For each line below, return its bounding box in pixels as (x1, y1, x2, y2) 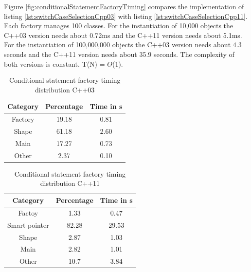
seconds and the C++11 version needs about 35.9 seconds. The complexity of (4, 49, 234, 59)
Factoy (18, 207, 38, 218)
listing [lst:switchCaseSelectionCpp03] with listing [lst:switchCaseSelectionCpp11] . (4, 11, 248, 21)
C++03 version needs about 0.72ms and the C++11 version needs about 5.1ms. (4, 30, 242, 40)
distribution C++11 (40, 178, 100, 188)
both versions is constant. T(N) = (4, 58, 105, 69)
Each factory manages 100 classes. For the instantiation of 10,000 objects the (4, 20, 233, 31)
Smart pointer (7, 219, 49, 230)
